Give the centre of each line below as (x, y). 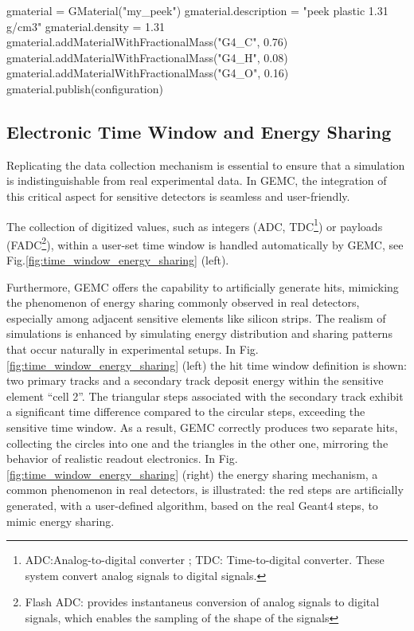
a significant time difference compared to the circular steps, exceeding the (186, 412)
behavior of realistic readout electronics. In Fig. (122, 459)
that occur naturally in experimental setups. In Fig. (133, 349)
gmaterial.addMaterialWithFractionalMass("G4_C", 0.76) (147, 42)
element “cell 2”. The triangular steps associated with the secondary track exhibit (205, 396)
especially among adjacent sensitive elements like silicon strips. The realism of (196, 317)
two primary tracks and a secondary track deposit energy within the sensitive (195, 380)
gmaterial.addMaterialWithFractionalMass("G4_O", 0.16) (148, 73)
